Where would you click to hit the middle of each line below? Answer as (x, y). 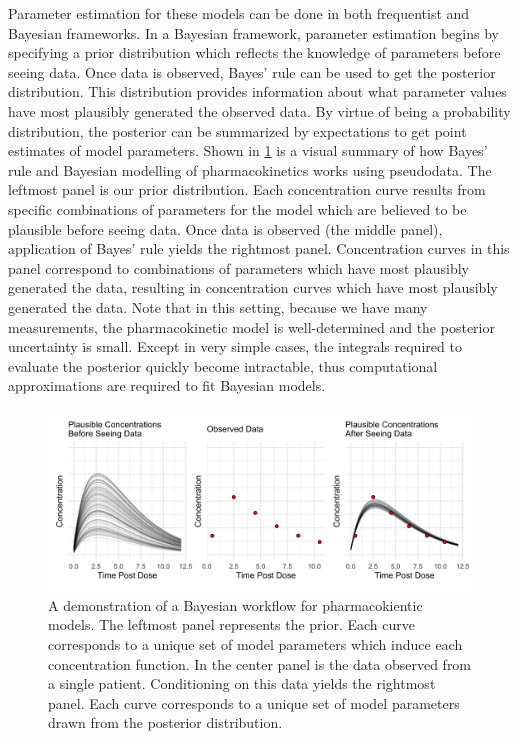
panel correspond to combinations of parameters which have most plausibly (238, 267)
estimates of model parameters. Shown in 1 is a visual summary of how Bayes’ (248, 150)
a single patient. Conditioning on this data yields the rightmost (242, 683)
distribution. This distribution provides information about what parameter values (257, 91)
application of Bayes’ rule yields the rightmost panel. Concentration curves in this (259, 248)
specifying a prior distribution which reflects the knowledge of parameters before (254, 52)
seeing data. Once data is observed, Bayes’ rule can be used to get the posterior (252, 71)
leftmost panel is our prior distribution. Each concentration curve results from (247, 189)
